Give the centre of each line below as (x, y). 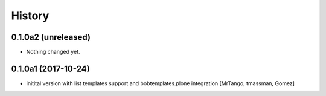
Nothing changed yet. (53, 52)
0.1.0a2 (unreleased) (51, 37)
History (30, 16)
